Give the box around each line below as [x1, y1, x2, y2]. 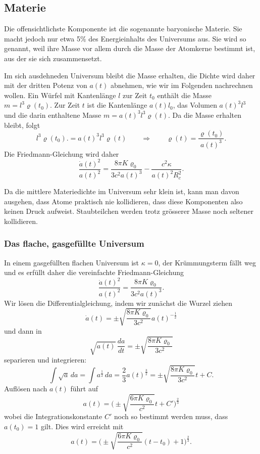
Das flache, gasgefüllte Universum [4, 237, 144, 250]
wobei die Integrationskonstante [4, 411, 102, 422]
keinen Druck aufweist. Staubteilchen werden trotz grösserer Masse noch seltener [4, 206, 254, 216]
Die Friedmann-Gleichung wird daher [4, 148, 119, 159]
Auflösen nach [4, 383, 47, 394]
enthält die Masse [157, 89, 212, 100]
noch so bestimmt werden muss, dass [114, 411, 228, 422]
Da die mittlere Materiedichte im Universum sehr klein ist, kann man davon [4, 186, 239, 197]
